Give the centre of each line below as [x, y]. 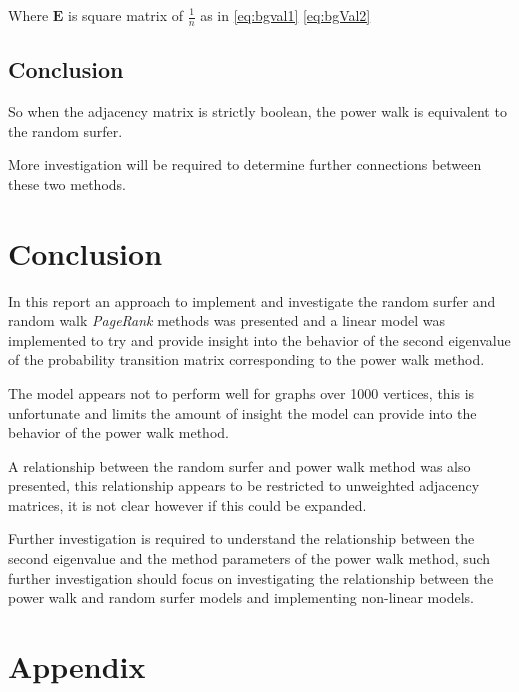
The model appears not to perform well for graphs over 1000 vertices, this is [241, 392]
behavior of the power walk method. [118, 432]
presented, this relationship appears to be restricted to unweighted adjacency [244, 485]
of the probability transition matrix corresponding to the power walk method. [246, 359]
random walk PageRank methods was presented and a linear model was [226, 320]
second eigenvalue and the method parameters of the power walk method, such [249, 558]
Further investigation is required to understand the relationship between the [241, 538]
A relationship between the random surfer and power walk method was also [239, 465]
